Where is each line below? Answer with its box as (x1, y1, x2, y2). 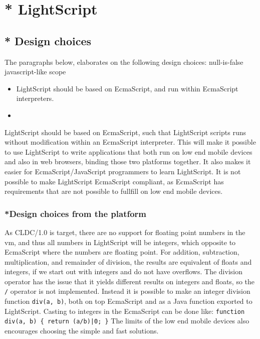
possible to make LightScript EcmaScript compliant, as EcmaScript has (5, 176, 224, 186)
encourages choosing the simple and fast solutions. (5, 325, 159, 336)
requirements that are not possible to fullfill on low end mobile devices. (5, 186, 223, 196)
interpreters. (16, 93, 54, 103)
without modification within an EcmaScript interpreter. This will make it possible (5, 137, 256, 147)
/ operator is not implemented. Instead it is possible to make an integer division (5, 286, 250, 296)
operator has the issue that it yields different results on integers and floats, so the (5, 276, 255, 286)
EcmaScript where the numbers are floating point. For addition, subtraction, (5, 247, 239, 257)
